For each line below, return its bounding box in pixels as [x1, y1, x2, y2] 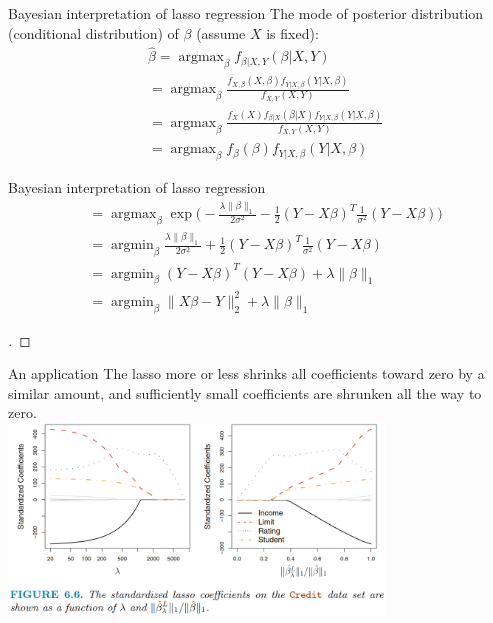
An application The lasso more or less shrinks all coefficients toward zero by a [8, 363, 485, 384]
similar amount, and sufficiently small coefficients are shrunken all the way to [8, 382, 482, 403]
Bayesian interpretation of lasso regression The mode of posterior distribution [8, 3, 484, 23]
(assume [196, 22, 246, 43]
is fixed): [266, 22, 319, 43]
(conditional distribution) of [8, 22, 179, 43]
